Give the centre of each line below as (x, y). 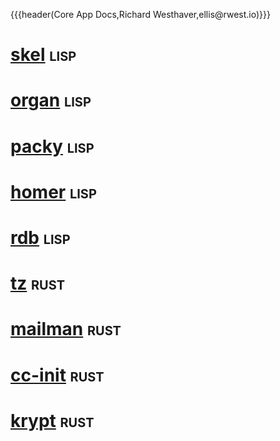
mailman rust (66, 329)
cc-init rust (57, 375)
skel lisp (43, 55)
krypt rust (52, 420)
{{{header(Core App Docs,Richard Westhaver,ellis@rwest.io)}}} (140, 14)
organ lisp (51, 100)
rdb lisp (40, 237)
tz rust (38, 283)
